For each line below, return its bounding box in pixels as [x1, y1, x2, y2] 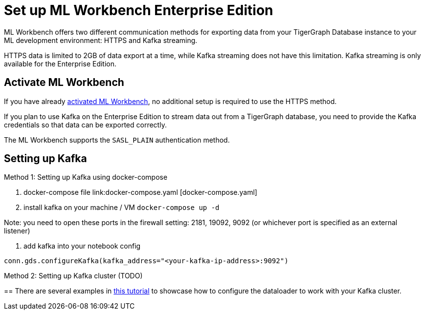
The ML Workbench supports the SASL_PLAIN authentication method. [4, 135, 230, 144]
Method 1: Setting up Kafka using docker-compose [4, 173, 168, 182]
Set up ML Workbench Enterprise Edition [4, 2, 273, 19]
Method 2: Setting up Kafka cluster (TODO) [4, 272, 143, 280]
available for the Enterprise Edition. [4, 59, 117, 68]
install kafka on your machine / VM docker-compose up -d [23, 203, 220, 212]
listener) [4, 227, 30, 235]
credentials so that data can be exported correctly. [4, 120, 167, 129]
